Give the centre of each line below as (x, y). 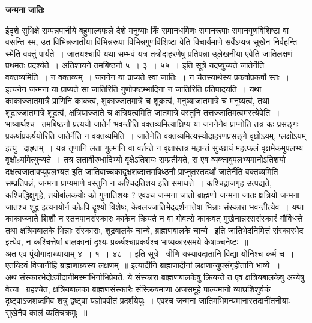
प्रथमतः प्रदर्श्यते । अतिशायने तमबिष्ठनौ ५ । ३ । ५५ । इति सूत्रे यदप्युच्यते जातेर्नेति (135, 65)
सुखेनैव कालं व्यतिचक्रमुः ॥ (46, 312)
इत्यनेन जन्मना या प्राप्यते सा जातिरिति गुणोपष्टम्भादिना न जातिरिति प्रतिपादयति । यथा (133, 89)
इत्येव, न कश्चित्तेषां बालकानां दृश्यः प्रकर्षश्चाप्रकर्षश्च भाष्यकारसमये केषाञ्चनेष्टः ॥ (127, 242)
